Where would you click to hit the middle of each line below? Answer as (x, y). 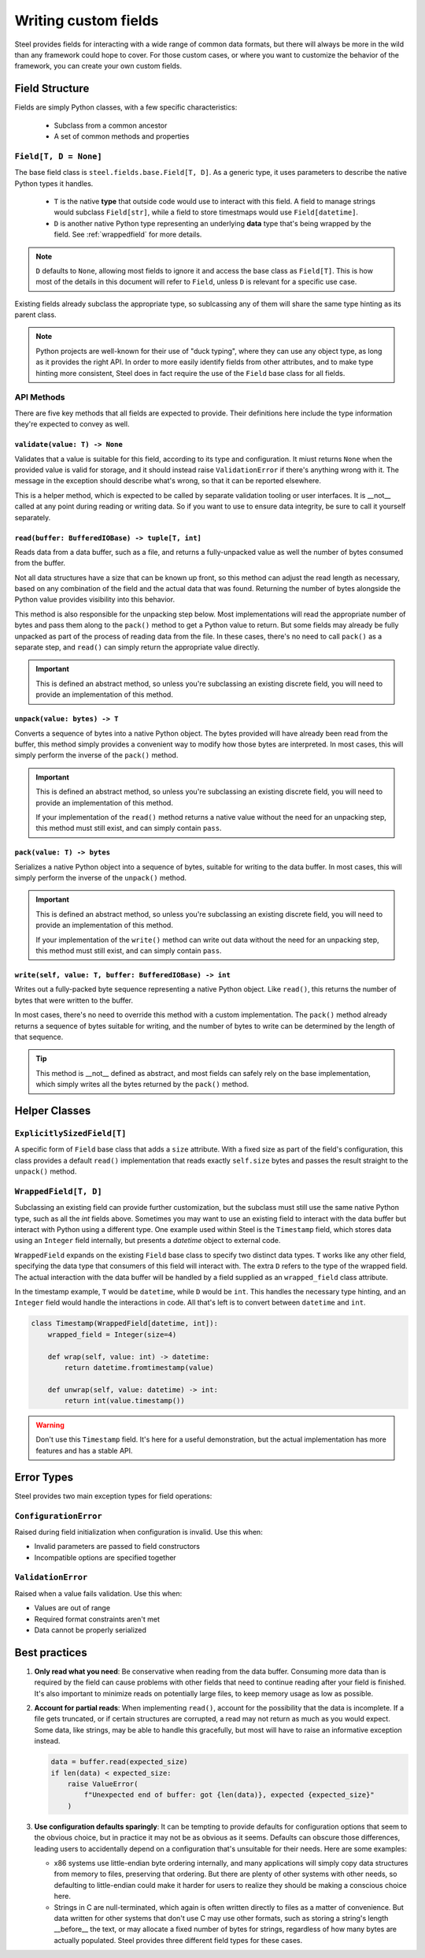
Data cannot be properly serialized (91, 1630)
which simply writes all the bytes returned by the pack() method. (142, 1085)
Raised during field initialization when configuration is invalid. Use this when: (139, 1532)
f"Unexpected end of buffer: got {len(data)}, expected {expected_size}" (229, 1795)
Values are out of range (72, 1608)
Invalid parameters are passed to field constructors (117, 1547)
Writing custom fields (87, 20)
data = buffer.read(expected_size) (119, 1762)
